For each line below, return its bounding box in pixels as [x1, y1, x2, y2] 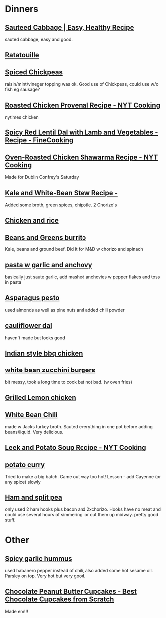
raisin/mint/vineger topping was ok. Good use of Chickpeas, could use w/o [5, 81, 159, 87]
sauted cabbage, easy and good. [5, 36, 73, 42]
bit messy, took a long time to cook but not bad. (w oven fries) [5, 379, 133, 385]
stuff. [5, 517, 16, 523]
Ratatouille [5, 51, 39, 59]
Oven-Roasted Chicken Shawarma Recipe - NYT [5, 153, 158, 161]
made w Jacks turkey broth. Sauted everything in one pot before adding [5, 424, 153, 430]
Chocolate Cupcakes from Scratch [5, 595, 114, 604]
